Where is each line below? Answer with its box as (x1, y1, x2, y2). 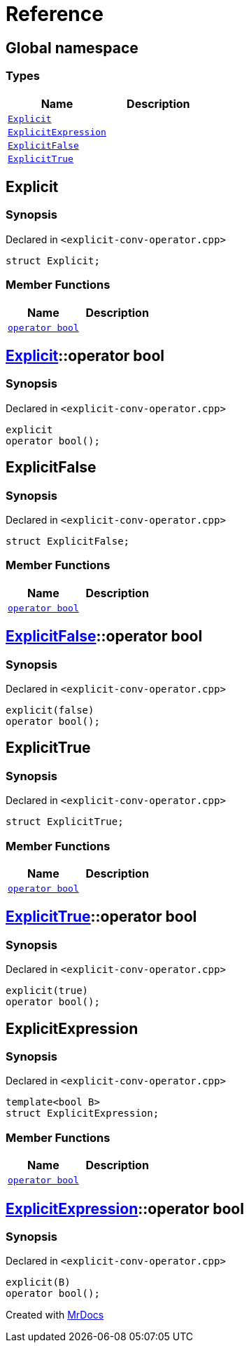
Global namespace (6, 39, 138, 57)
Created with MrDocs (6, 1309, 104, 1321)
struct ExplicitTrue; (6, 816, 124, 828)
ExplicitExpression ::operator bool (6, 1199, 244, 1218)
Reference (6, 2, 104, 26)
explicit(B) (6, 1276, 71, 1288)
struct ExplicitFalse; (6, 535, 130, 547)
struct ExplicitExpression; (6, 1108, 159, 1119)
